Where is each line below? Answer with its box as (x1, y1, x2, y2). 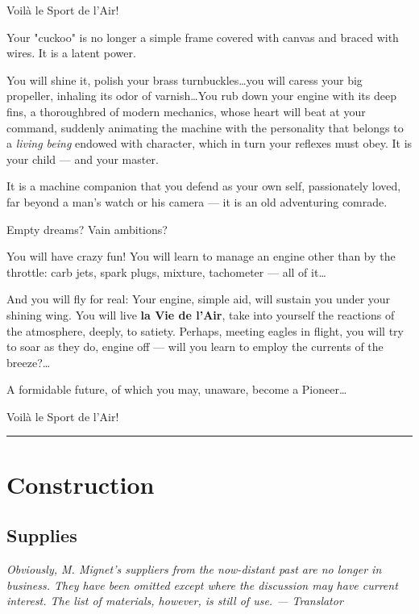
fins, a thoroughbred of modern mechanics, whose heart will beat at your (6, 102, 366, 119)
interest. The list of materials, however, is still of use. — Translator (6, 592, 343, 609)
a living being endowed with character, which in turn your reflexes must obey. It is (6, 135, 413, 152)
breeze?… (6, 353, 51, 370)
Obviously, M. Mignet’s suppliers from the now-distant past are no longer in (6, 561, 382, 578)
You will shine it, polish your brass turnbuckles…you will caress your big (6, 71, 363, 88)
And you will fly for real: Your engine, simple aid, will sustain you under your (6, 290, 391, 307)
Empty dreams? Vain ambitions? (6, 220, 168, 237)
